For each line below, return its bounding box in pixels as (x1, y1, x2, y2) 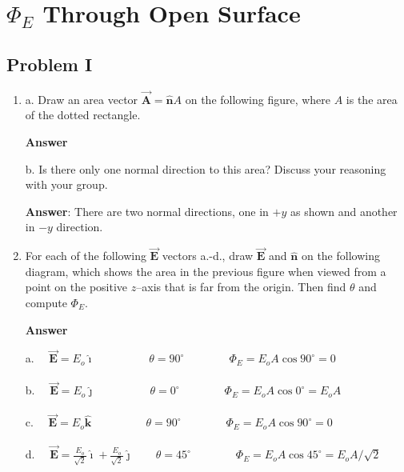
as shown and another (290, 202, 398, 219)
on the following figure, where (185, 90, 331, 107)
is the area (346, 90, 398, 107)
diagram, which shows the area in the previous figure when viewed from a (25, 262, 386, 279)
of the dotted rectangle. (25, 106, 141, 123)
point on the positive (25, 278, 128, 295)
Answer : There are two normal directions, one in (25, 202, 269, 219)
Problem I (6, 51, 93, 76)
